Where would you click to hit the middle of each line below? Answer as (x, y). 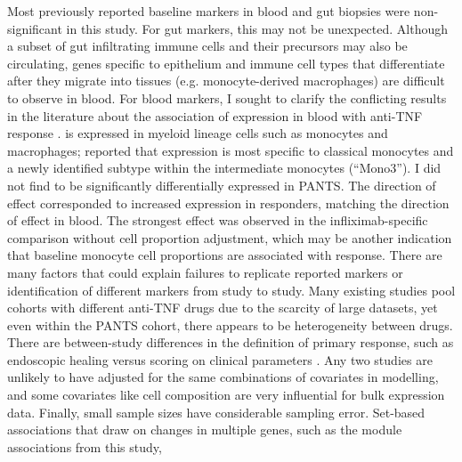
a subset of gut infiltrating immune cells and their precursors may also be (207, 46)
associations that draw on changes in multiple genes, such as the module (205, 430)
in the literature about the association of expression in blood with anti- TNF (215, 115)
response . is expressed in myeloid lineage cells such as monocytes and (198, 133)
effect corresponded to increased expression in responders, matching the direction (228, 203)
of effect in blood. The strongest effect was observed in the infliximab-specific (218, 220)
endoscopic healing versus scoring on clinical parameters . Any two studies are (220, 359)
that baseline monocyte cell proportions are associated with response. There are (225, 255)
